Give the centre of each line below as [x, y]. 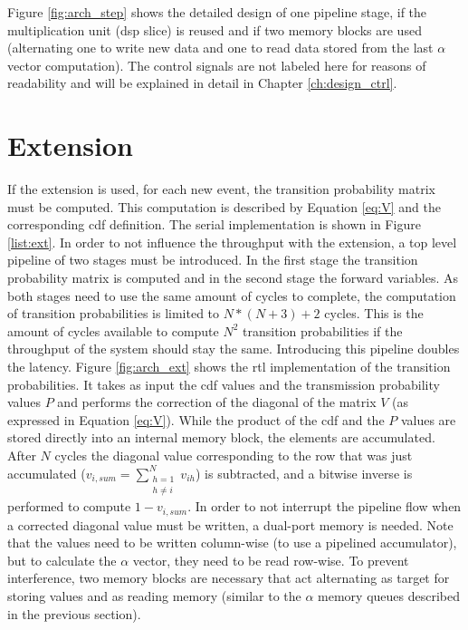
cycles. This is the [374, 313]
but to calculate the [62, 560]
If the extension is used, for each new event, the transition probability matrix [221, 189]
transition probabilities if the [323, 330]
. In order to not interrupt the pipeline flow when [325, 506]
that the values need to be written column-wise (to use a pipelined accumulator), [232, 543]
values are [428, 419]
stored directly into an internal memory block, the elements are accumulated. [221, 437]
